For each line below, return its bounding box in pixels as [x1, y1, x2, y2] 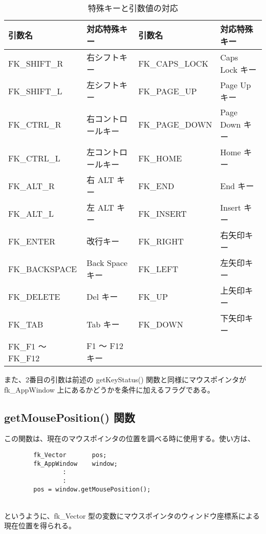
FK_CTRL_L [8, 152, 60, 164]
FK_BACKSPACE [8, 262, 77, 275]
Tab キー [86, 318, 120, 330]
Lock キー [220, 63, 257, 75]
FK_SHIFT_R [8, 57, 63, 69]
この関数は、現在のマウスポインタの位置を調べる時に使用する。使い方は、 [4, 433, 255, 444]
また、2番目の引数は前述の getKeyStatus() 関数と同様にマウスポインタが [4, 374, 247, 384]
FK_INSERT [138, 207, 187, 219]
